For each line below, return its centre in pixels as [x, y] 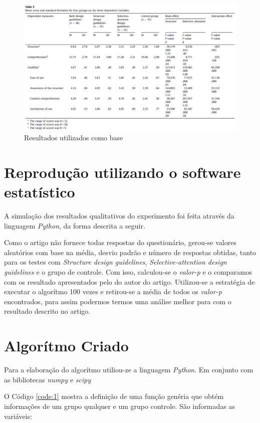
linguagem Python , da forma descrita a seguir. [75, 225]
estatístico [40, 192]
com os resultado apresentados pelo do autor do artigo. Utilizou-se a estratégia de [129, 281]
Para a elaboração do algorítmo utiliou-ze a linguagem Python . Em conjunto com [129, 370]
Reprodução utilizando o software [122, 172]
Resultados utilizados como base [74, 138]
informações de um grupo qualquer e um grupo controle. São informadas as [119, 406]
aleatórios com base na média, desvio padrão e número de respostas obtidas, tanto [130, 252]
